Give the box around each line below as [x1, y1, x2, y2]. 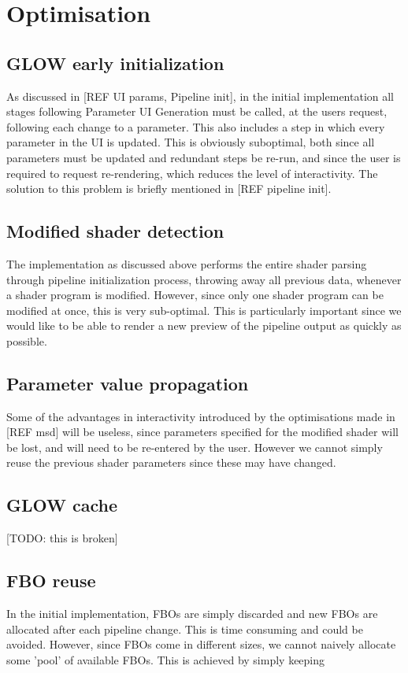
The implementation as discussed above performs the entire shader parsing [6, 255, 367, 272]
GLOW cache [6, 493, 118, 517]
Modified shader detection [6, 219, 224, 243]
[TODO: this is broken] [6, 530, 118, 546]
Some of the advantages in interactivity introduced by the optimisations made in [6, 408, 395, 424]
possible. [6, 332, 47, 349]
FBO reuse [6, 568, 96, 593]
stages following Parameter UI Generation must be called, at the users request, [6, 103, 388, 120]
